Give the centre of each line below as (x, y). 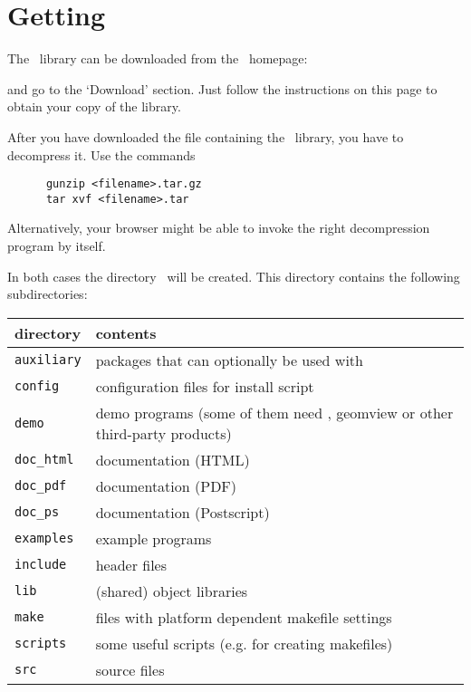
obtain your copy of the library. (94, 106)
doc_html (44, 460)
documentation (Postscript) (183, 512)
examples (44, 538)
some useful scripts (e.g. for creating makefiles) (244, 643)
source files (130, 669)
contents (126, 332)
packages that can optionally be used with (229, 360)
